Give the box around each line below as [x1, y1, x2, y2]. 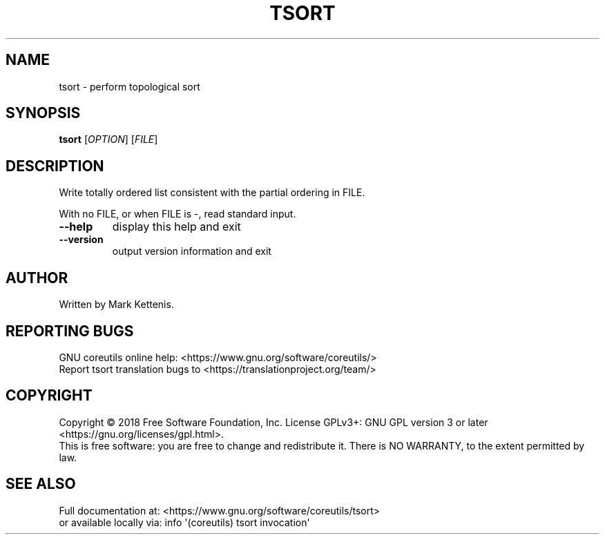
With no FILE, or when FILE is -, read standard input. [59, 208, 296, 220]
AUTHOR [6, 269, 68, 287]
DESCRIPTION [6, 157, 104, 175]
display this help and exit [112, 220, 241, 234]
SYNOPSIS [6, 104, 81, 122]
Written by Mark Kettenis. [59, 298, 174, 311]
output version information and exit [112, 245, 271, 258]
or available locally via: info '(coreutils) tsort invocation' [59, 516, 310, 528]
